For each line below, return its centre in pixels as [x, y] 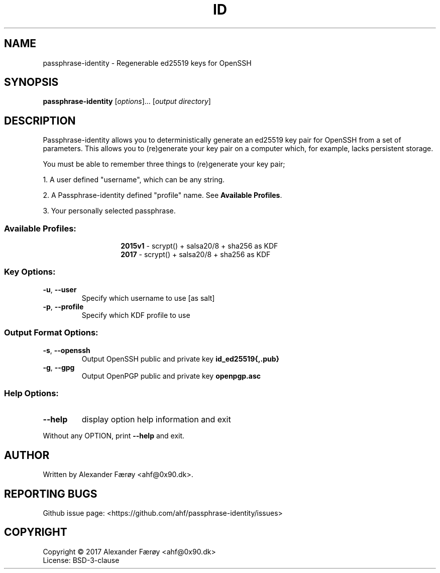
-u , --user [60, 289]
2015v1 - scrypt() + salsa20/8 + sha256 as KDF [199, 246]
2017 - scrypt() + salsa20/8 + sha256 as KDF [196, 255]
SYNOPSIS [31, 82]
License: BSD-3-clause [81, 560]
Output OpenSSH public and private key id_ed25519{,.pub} [181, 359]
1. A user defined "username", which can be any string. [134, 180]
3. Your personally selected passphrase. [109, 211]
